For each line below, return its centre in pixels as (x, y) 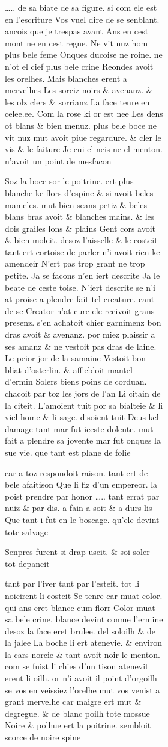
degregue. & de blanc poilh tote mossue (77, 713)
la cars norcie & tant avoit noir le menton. (82, 654)
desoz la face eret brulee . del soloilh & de (80, 631)
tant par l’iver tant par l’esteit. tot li (72, 584)
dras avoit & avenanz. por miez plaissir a (80, 334)
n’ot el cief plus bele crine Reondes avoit (79, 66)
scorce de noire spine (43, 737)
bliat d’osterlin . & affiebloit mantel (69, 369)
